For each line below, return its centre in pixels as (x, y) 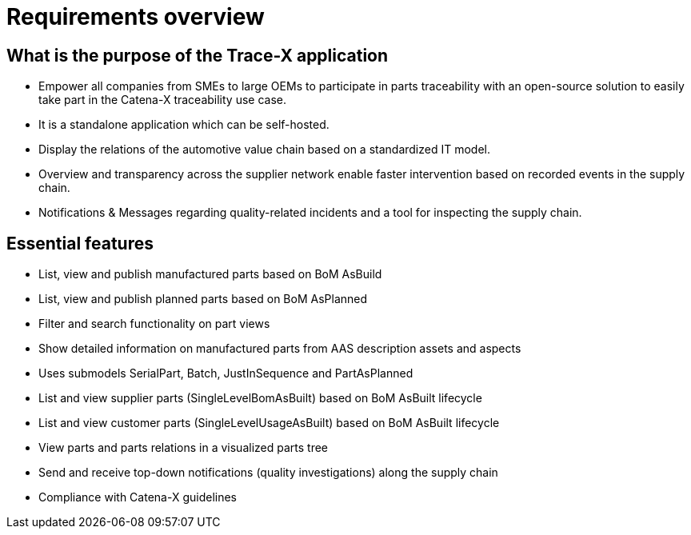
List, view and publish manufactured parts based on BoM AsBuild (210, 274)
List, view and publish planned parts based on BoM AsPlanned (203, 299)
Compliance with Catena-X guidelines (138, 497)
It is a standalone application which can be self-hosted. (184, 125)
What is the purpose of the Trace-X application (198, 55)
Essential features (80, 243)
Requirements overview (136, 17)
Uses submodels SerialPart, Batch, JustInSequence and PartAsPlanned (226, 373)
